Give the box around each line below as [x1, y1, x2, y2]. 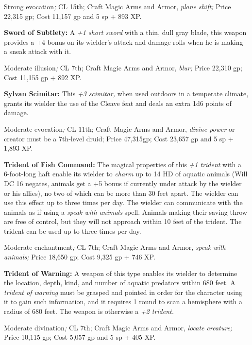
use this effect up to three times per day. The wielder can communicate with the [4, 197, 243, 207]
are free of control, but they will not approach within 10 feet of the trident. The [4, 216, 242, 226]
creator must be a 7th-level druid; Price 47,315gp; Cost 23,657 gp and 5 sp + [4, 133, 234, 143]
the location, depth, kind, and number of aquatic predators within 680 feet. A [4, 277, 235, 288]
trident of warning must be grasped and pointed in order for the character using [4, 287, 242, 297]
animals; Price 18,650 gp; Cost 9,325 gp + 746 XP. [4, 252, 155, 262]
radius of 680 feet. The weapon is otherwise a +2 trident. [4, 306, 174, 316]
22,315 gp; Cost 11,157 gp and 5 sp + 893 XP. [4, 11, 142, 21]
